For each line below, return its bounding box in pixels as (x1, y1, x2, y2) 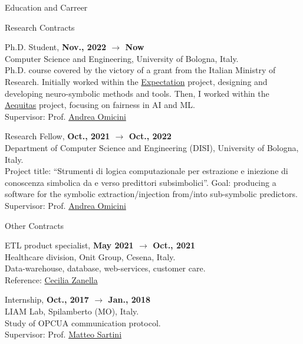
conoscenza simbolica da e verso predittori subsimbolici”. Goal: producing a (5, 176, 276, 188)
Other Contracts (5, 219, 64, 231)
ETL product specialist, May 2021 (5, 239, 134, 251)
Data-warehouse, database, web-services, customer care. (5, 262, 206, 274)
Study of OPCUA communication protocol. (5, 316, 161, 329)
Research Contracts (5, 21, 75, 33)
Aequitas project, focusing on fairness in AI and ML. (5, 99, 195, 111)
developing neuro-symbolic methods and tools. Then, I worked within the (5, 87, 269, 99)
